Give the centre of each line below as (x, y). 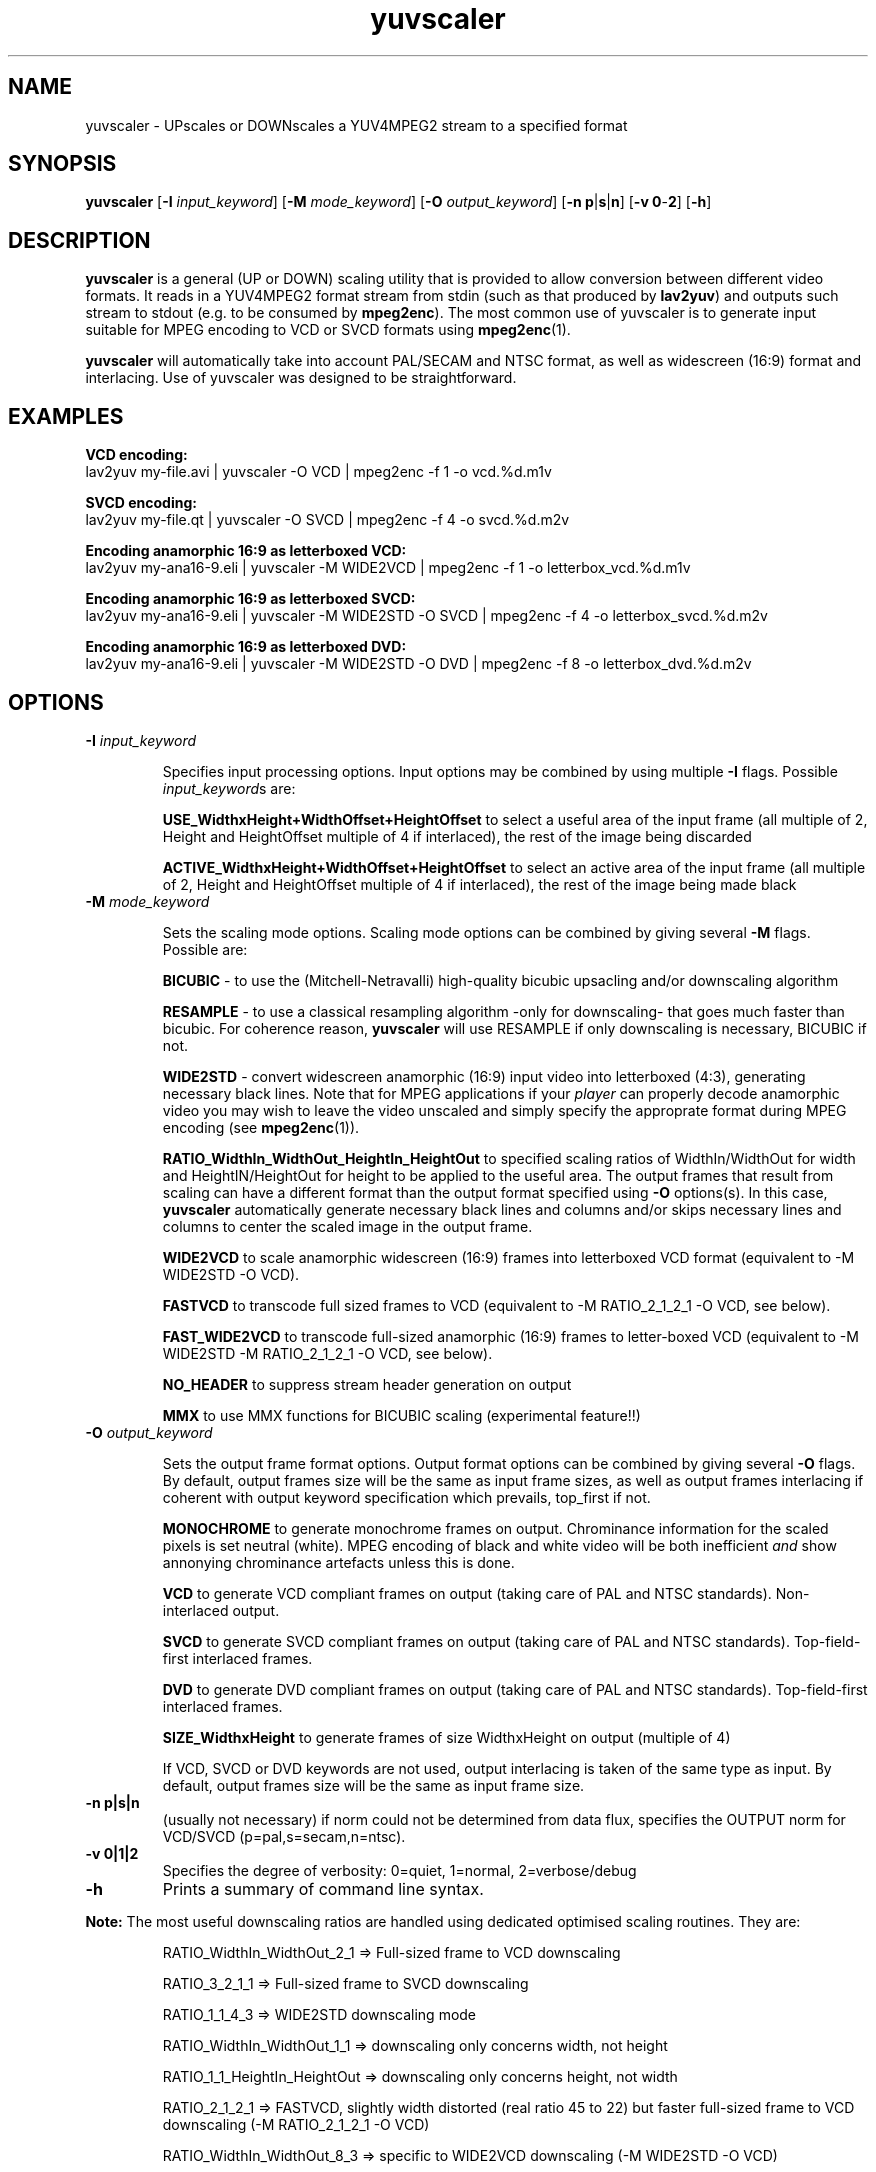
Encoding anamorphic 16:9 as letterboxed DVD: (246, 647)
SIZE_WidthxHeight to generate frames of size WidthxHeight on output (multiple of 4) (446, 1737)
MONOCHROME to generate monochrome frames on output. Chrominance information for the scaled (495, 1528)
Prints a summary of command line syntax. (323, 1888)
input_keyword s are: (229, 788)
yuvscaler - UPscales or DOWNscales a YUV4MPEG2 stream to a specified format (356, 125)
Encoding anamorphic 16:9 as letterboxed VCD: (246, 551)
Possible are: (205, 949)
